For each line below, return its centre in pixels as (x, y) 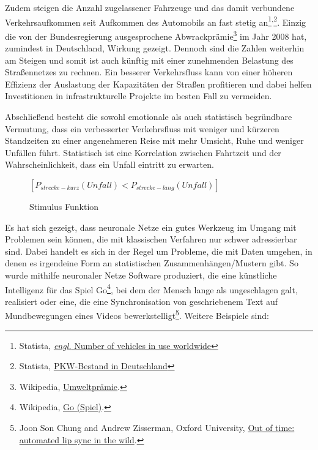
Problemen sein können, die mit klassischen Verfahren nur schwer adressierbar (151, 239)
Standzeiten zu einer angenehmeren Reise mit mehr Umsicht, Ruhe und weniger (154, 141)
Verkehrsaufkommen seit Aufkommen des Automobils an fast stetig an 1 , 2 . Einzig (156, 21)
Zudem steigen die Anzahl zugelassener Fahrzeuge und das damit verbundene (150, 7)
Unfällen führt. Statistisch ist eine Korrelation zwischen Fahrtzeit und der (143, 152)
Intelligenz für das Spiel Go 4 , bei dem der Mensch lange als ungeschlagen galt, (151, 288)
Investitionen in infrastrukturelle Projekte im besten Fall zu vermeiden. (139, 96)
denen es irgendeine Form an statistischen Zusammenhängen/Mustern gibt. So (152, 263)
